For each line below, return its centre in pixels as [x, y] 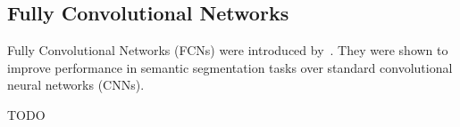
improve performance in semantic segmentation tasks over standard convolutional [230, 67]
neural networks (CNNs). [76, 85]
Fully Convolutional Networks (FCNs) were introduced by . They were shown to [228, 50]
